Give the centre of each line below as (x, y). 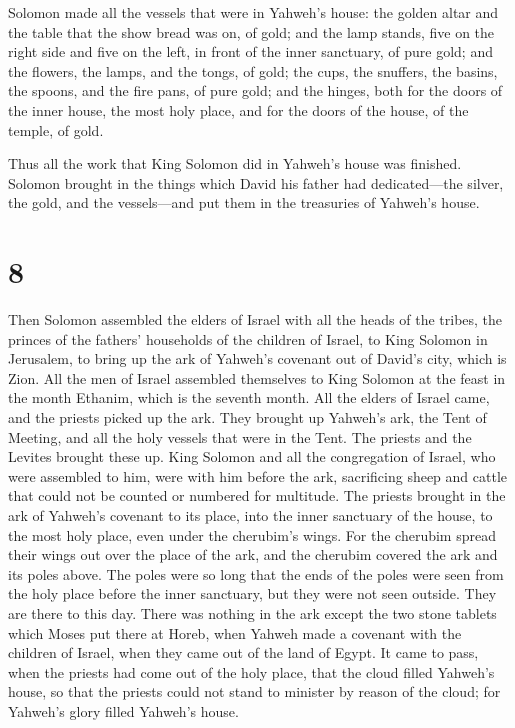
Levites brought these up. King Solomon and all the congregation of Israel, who (252, 456)
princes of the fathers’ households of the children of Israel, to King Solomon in (248, 338)
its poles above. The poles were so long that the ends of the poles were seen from (256, 573)
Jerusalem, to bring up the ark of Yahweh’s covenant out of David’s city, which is (257, 358)
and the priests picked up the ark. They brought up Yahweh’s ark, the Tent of (247, 417)
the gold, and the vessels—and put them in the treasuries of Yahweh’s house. (244, 202)
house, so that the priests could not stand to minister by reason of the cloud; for (254, 691)
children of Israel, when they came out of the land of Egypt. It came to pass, (243, 652)
